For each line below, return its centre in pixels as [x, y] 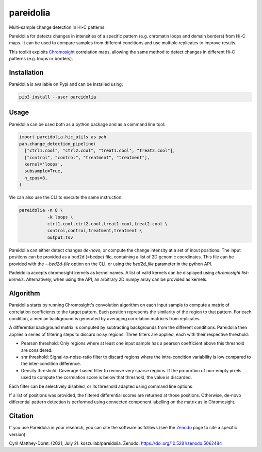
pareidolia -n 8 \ [41, 210]
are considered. [37, 350]
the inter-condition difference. [51, 364]
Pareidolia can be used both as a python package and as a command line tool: [87, 124]
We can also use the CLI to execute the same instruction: [66, 198]
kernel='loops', [44, 164]
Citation [21, 416]
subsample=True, [44, 171]
